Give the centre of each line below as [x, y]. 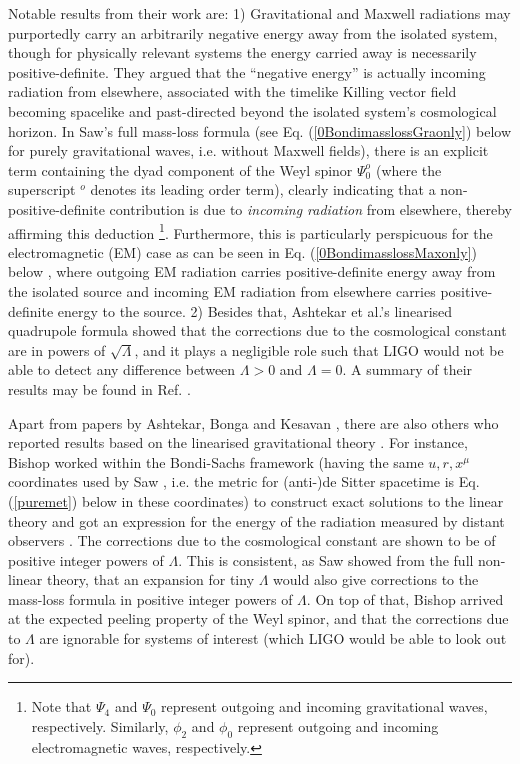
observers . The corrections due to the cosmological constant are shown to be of [252, 540]
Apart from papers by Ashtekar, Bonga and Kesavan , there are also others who [253, 422]
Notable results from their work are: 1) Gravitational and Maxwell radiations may [259, 13]
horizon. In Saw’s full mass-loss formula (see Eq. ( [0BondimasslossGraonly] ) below [260, 130]
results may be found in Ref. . [99, 388]
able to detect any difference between [122, 369]
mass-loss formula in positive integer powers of [150, 598]
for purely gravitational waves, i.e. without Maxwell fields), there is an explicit [248, 150]
